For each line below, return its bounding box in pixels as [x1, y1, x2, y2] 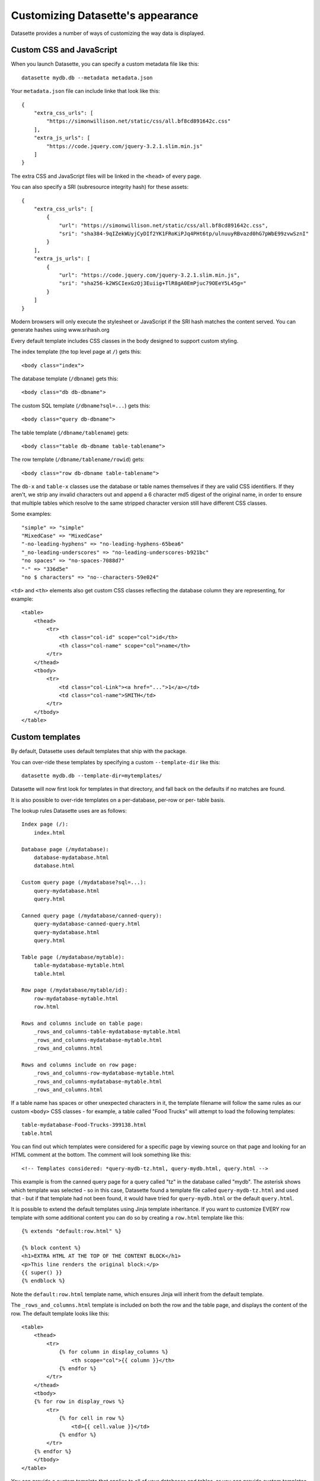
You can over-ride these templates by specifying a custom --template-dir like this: [11, 758, 220, 765]
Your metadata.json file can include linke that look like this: [11, 88, 160, 95]
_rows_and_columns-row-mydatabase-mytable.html [33, 1070, 175, 1076]
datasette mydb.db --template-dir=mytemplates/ [21, 772, 162, 779]
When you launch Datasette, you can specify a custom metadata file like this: [11, 60, 200, 68]
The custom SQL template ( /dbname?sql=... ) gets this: [11, 402, 151, 409]
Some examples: [11, 510, 52, 518]
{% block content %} [21, 1244, 81, 1251]
